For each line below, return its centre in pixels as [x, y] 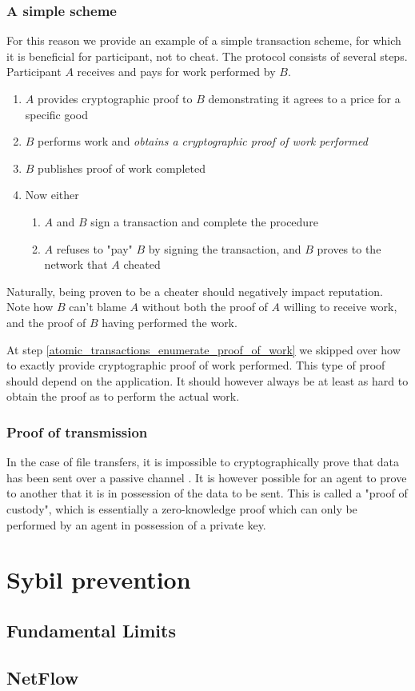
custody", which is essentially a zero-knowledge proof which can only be [182, 508]
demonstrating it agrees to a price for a [304, 98]
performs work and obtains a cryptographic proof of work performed [203, 141]
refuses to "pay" [94, 248]
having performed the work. [170, 322]
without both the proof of [205, 307]
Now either [52, 195]
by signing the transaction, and [225, 248]
